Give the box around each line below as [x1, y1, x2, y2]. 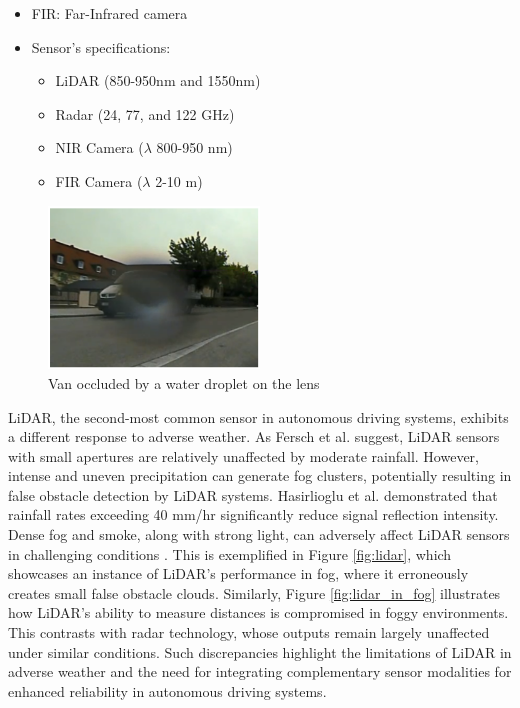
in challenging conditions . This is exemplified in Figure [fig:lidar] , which [8, 543, 452, 564]
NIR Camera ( [55, 137, 144, 158]
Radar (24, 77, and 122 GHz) [55, 103, 235, 124]
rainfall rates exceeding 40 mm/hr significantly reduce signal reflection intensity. [8, 504, 499, 525]
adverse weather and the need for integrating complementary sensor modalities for [8, 661, 512, 682]
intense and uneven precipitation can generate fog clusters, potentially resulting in [8, 465, 512, 486]
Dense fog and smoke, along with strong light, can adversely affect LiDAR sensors [8, 524, 510, 545]
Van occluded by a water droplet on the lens [48, 372, 320, 393]
